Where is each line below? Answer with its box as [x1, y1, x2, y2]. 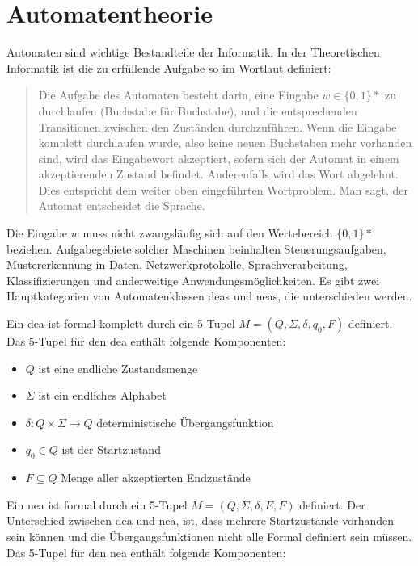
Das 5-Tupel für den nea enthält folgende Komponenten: [6, 543, 286, 560]
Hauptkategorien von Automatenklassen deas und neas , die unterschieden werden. [6, 287, 412, 304]
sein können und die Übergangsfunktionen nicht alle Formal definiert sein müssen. [6, 527, 412, 544]
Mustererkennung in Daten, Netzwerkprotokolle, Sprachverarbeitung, [6, 256, 348, 273]
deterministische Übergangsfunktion [96, 413, 274, 430]
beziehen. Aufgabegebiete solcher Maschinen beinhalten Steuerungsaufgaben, [6, 240, 386, 257]
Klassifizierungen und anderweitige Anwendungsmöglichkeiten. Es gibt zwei [6, 271, 380, 288]
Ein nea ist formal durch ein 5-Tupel [6, 496, 188, 513]
